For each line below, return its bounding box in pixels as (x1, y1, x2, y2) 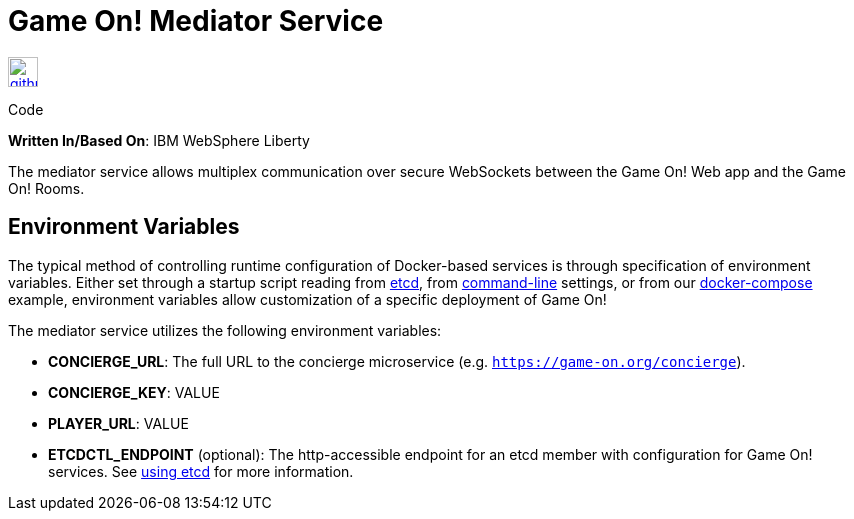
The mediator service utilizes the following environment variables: (8, 321, 442, 339)
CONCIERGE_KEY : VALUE (48, 383, 220, 401)
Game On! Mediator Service (8, 4, 384, 38)
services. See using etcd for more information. (48, 462, 354, 480)
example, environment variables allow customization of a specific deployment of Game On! (8, 290, 607, 308)
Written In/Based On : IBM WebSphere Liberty (8, 131, 310, 149)
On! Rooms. (8, 179, 85, 197)
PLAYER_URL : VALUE (48, 414, 189, 432)
